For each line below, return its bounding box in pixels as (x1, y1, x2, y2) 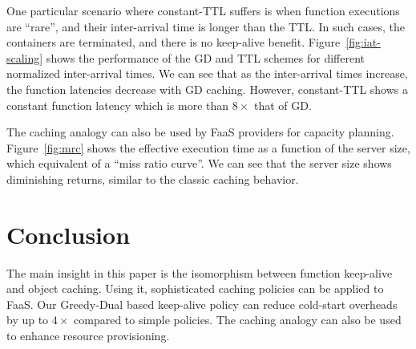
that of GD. (253, 96, 312, 113)
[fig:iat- (345, 34, 381, 51)
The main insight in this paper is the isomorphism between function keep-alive (6, 264, 393, 281)
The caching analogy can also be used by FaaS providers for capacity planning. (6, 124, 394, 140)
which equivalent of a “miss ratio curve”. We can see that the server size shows (6, 155, 392, 172)
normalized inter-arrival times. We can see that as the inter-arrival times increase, (6, 65, 408, 82)
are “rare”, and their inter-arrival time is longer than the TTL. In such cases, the (6, 18, 405, 34)
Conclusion (6, 217, 131, 250)
